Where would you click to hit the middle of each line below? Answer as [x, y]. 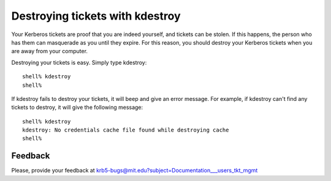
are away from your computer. [50, 51]
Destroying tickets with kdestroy [96, 16]
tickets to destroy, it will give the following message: [77, 108]
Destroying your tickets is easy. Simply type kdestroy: [79, 62]
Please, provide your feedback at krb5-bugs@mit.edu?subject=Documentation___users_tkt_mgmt [135, 171]
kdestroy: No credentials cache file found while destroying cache [126, 130]
